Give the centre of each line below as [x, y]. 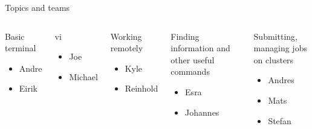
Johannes [202, 112]
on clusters [274, 59]
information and [200, 48]
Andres [281, 80]
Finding [185, 36]
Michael [83, 76]
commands [190, 71]
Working [126, 36]
